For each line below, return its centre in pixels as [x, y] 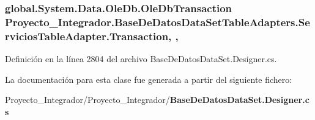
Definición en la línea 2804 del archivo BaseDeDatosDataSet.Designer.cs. [141, 59]
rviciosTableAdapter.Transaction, [88, 36]
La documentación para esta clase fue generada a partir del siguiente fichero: [149, 79]
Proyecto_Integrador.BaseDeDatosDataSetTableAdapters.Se [157, 22]
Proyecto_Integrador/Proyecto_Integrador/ [87, 100]
